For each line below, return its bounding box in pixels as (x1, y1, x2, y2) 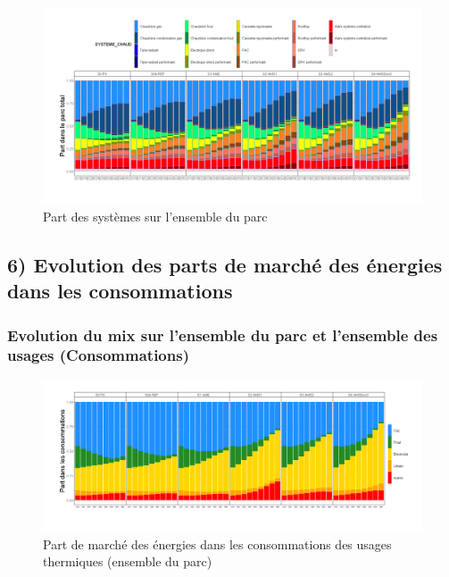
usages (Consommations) (7, 344, 189, 366)
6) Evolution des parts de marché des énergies (7, 250, 443, 278)
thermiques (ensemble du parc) (43, 552, 212, 571)
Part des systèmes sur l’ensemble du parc (43, 206, 268, 225)
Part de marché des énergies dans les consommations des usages (43, 534, 392, 553)
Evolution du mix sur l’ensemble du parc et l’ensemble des (7, 323, 438, 346)
